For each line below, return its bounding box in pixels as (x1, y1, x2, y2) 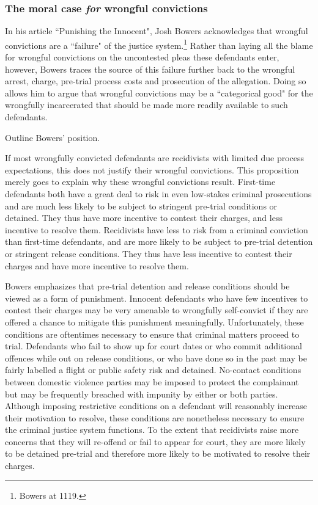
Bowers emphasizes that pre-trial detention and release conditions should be (5, 280, 290, 292)
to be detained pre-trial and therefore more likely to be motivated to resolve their (5, 447, 311, 460)
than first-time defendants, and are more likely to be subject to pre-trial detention (5, 235, 313, 248)
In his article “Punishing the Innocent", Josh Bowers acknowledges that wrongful (5, 24, 308, 37)
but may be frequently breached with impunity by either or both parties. (5, 387, 278, 400)
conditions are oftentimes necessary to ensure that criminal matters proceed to (5, 327, 300, 340)
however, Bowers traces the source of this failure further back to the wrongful (5, 62, 295, 75)
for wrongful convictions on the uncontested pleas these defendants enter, (5, 51, 279, 64)
